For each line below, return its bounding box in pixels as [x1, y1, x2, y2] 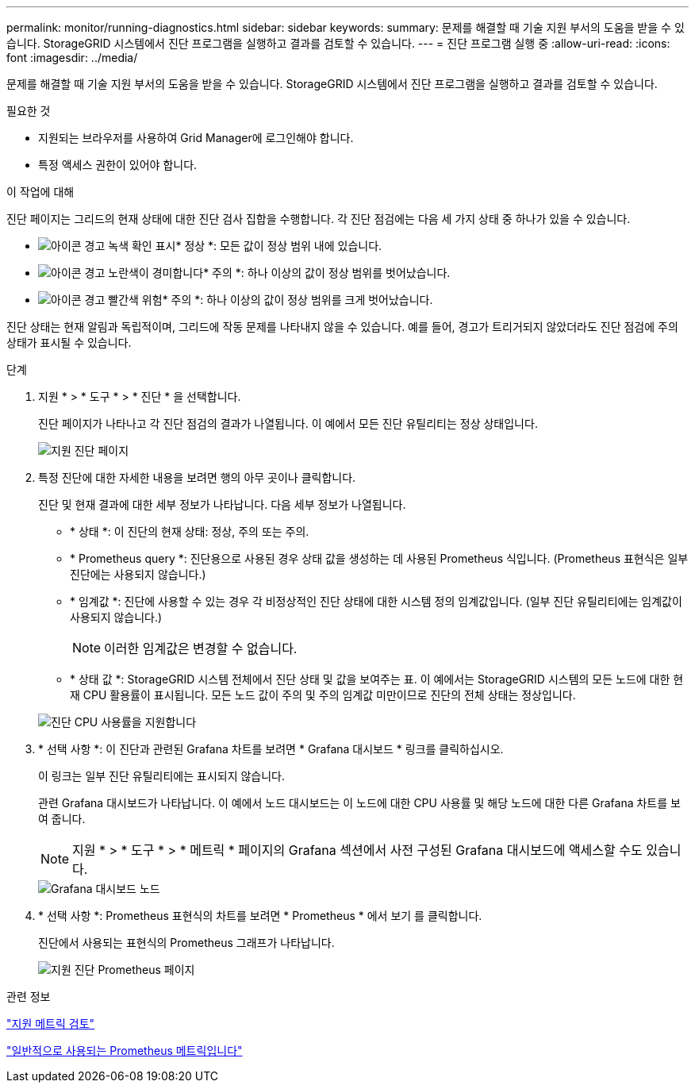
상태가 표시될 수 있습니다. [6, 336, 132, 349]
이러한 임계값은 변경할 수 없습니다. [104, 641, 298, 656]
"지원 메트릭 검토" [6, 1017, 95, 1030]
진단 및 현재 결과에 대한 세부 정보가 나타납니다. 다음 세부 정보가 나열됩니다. [38, 498, 406, 511]
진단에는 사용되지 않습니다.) [70, 568, 206, 581]
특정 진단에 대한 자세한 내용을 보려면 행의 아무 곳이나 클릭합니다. [38, 471, 356, 484]
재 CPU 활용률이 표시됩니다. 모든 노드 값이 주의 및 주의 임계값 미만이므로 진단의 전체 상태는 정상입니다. [70, 688, 576, 702]
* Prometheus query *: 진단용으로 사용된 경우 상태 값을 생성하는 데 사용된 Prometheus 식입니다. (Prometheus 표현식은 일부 [70, 552, 689, 565]
